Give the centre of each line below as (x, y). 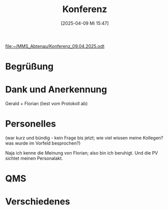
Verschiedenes (38, 202)
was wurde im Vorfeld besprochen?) (43, 143)
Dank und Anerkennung (56, 90)
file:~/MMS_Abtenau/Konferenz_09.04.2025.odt (55, 46)
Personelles (31, 124)
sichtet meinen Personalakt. (34, 158)
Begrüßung (30, 67)
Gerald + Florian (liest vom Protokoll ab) (46, 104)
